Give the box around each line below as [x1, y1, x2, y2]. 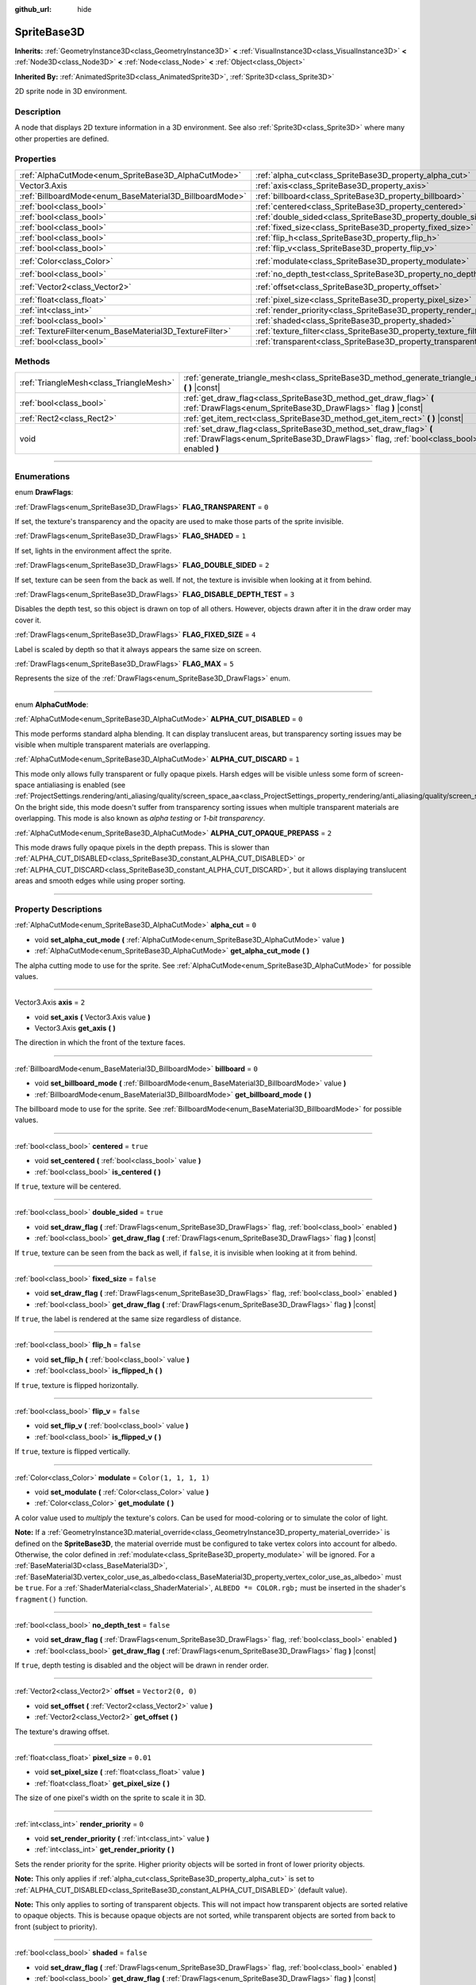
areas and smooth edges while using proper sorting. [14, 876, 186, 885]
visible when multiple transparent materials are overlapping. [14, 739, 210, 750]
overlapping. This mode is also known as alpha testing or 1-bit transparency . [14, 814, 266, 823]
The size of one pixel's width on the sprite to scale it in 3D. [14, 1793, 206, 1802]
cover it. [14, 615, 42, 625]
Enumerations [14, 471, 71, 482]
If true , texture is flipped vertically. [14, 1447, 131, 1456]
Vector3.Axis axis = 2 [14, 997, 86, 1008]
